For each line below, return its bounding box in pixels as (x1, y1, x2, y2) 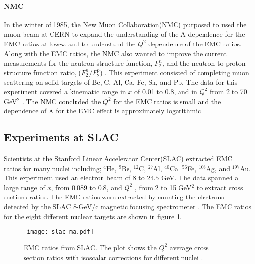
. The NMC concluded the (22, 96, 101, 106)
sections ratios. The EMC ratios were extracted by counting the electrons (4, 192, 224, 202)
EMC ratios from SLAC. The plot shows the (24, 242, 157, 252)
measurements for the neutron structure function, (4, 58, 153, 68)
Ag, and (206, 163, 230, 173)
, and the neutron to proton (162, 58, 246, 68)
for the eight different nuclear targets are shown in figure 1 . (4, 211, 182, 221)
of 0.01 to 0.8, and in (134, 86, 197, 96)
